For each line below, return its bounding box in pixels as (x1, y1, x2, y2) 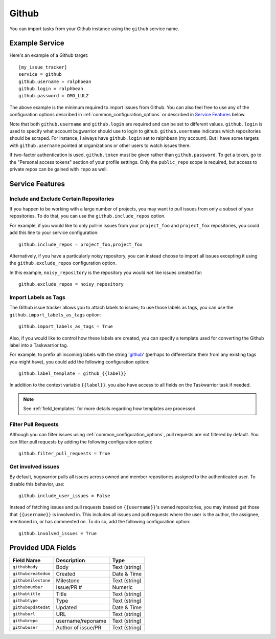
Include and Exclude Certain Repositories (9, 195, 114, 202)
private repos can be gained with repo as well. (9, 166, 108, 172)
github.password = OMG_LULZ (18, 93, 89, 99)
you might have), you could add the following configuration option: (9, 358, 150, 365)
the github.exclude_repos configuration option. (9, 260, 117, 266)
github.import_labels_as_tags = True (18, 324, 113, 330)
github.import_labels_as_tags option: (9, 311, 101, 317)
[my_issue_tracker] (18, 64, 67, 70)
